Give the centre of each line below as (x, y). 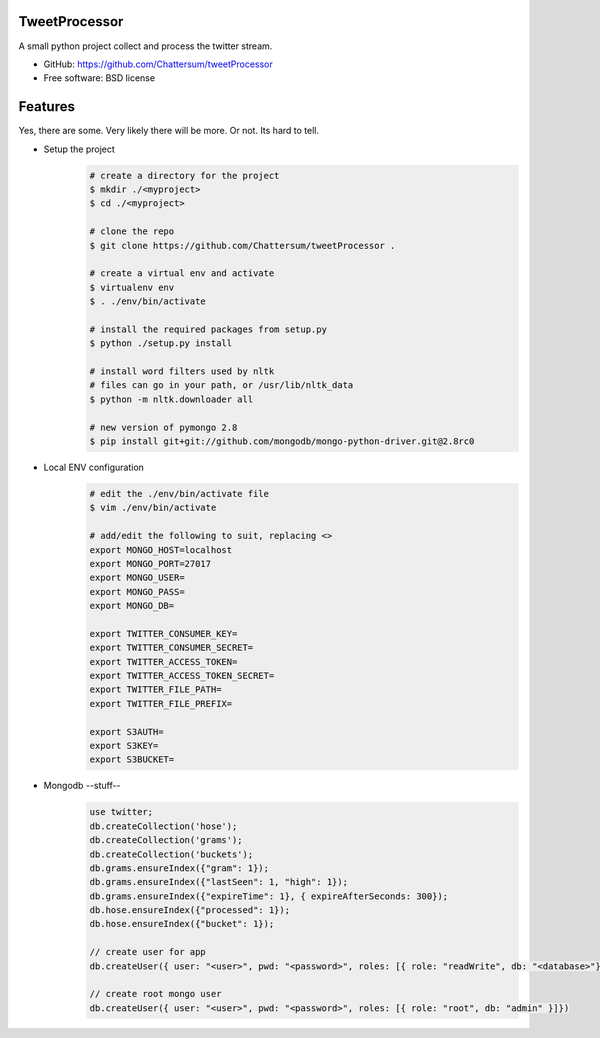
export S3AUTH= (126, 731)
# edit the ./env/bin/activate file (179, 493)
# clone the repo (132, 231)
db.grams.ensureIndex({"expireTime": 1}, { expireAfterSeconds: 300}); (269, 896)
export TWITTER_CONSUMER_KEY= (163, 633)
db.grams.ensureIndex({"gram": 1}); (179, 868)
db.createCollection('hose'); (163, 826)
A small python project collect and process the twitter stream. (145, 46)
